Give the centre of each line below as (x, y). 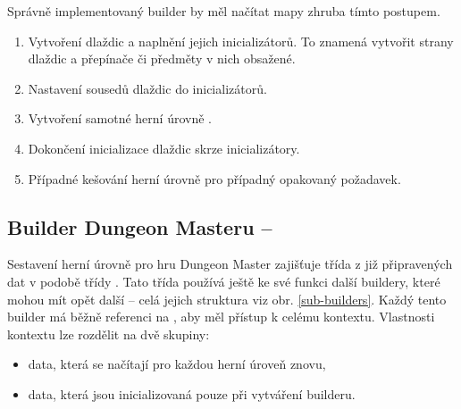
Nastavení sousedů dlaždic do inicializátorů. (147, 88)
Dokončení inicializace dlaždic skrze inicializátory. (164, 148)
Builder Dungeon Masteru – (140, 226)
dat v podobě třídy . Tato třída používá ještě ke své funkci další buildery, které (224, 281)
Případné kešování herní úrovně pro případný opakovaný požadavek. (214, 178)
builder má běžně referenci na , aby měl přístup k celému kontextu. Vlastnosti (221, 317)
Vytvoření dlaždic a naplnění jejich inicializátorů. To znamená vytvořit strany (241, 41)
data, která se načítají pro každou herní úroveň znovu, (177, 364)
